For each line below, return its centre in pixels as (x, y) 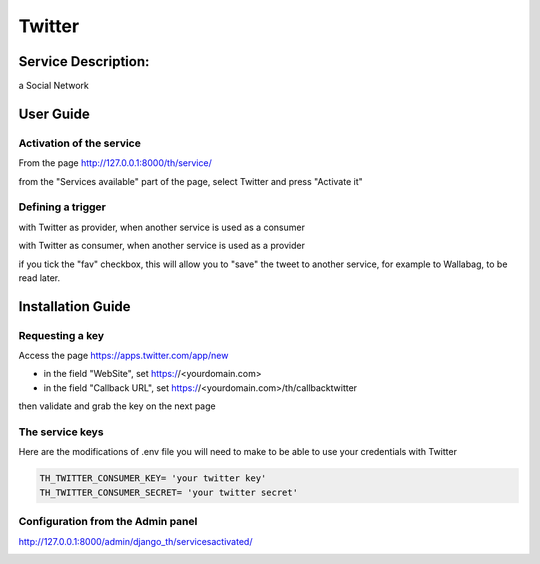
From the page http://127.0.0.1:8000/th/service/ (115, 163)
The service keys (61, 432)
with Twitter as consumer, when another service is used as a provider (161, 246)
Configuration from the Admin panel (108, 522)
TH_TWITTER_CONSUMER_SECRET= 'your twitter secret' (169, 492)
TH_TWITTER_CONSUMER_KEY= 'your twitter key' (153, 478)
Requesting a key (61, 335)
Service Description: (84, 61)
